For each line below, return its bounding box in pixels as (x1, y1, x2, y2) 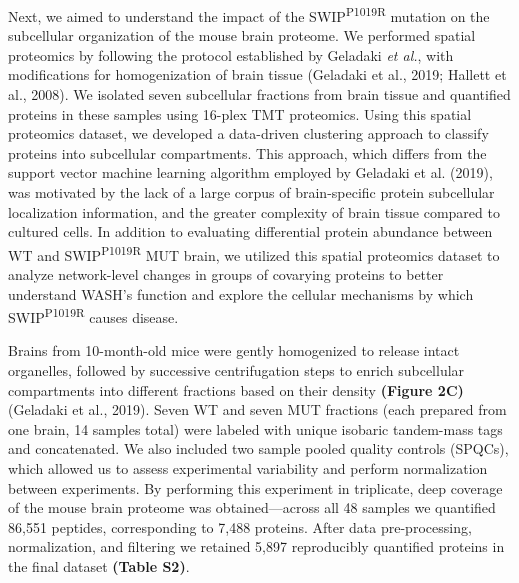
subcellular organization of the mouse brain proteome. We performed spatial (8, 25, 476, 46)
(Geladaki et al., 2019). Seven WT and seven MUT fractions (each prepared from (8, 399, 507, 420)
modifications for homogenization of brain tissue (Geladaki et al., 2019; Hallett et (8, 64, 507, 85)
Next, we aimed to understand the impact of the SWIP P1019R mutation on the (8, 3, 490, 26)
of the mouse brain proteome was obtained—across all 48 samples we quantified (8, 497, 496, 518)
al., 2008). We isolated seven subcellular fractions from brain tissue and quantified (8, 84, 511, 105)
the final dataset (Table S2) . (8, 556, 190, 576)
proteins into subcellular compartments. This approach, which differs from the (8, 142, 487, 163)
